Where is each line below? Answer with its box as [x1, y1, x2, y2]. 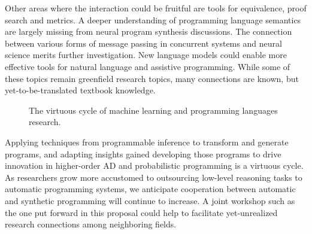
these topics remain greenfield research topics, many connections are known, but [5, 72, 299, 84]
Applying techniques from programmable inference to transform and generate [5, 135, 289, 148]
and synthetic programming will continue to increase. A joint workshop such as [5, 194, 295, 206]
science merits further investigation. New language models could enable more [5, 48, 287, 61]
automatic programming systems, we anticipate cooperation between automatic [5, 183, 296, 195]
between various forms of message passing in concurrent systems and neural [5, 37, 282, 49]
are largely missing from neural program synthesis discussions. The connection [5, 25, 292, 38]
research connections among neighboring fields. [5, 218, 177, 230]
